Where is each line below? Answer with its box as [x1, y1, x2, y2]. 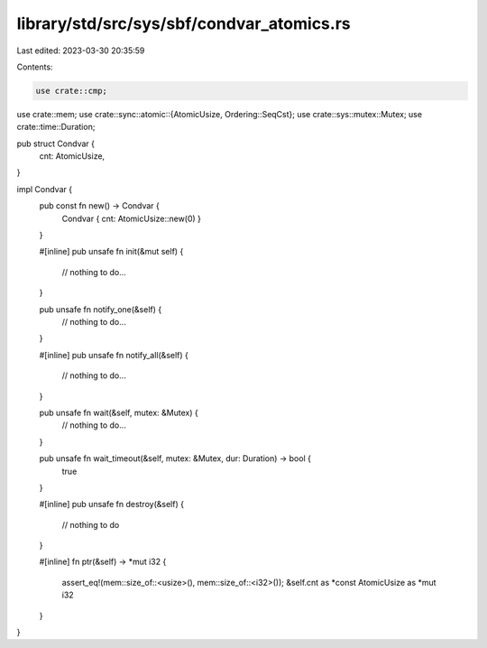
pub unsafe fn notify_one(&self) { [39, 303, 162, 315]
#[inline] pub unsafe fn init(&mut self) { [39, 246, 184, 257]
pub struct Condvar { [16, 138, 95, 149]
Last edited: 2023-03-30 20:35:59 [16, 45, 145, 56]
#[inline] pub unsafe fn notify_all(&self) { [39, 349, 189, 360]
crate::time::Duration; [16, 122, 96, 133]
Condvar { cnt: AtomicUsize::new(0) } [61, 213, 202, 224]
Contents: [16, 61, 53, 72]
